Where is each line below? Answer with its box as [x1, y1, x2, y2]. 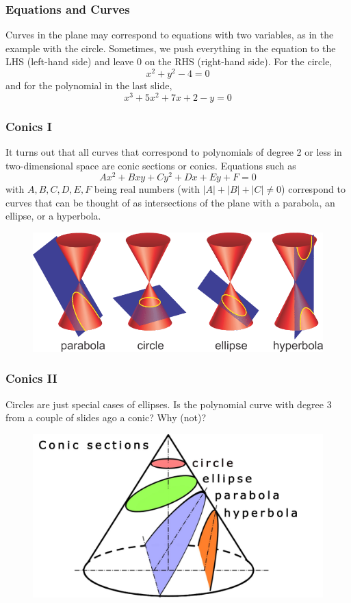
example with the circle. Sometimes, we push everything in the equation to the [5, 40, 336, 55]
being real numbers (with [94, 182, 200, 196]
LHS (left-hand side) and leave [5, 54, 134, 69]
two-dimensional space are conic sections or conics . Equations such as [5, 158, 296, 172]
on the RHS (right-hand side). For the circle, [144, 54, 333, 69]
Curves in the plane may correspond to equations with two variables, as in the [5, 27, 334, 42]
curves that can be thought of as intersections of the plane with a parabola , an [5, 195, 335, 209]
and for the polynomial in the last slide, [5, 78, 172, 93]
